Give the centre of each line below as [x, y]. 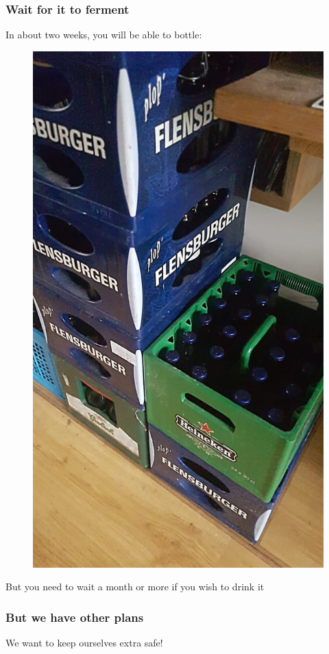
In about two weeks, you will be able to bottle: [104, 35]
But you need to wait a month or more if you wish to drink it [135, 587]
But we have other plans [75, 617]
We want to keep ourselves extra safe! [84, 642]
